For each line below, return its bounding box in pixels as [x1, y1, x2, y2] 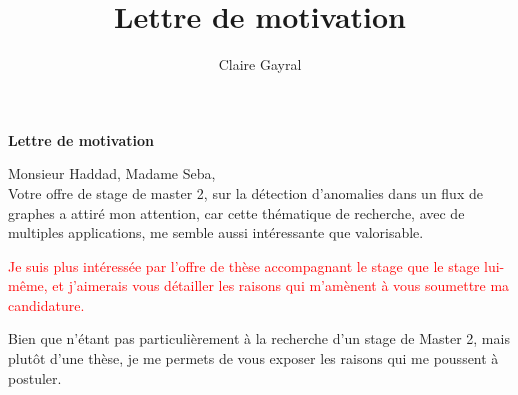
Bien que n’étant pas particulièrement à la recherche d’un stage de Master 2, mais [8, 328, 510, 349]
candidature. [8, 294, 85, 315]
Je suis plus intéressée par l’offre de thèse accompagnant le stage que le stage [8, 255, 480, 276]
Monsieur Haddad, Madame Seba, [8, 163, 216, 184]
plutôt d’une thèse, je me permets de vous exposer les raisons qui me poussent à [8, 348, 499, 369]
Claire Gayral [218, 54, 302, 75]
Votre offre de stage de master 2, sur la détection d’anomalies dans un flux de [8, 182, 483, 203]
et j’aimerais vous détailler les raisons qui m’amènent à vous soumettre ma [52, 275, 510, 296]
